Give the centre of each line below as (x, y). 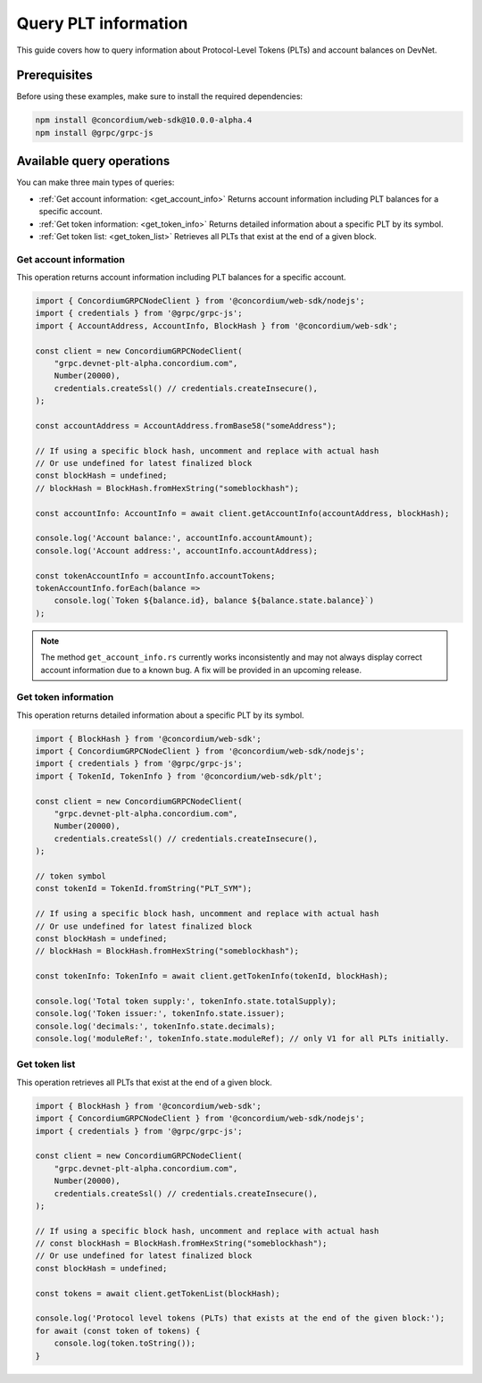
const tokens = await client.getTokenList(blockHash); (158, 1293)
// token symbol (71, 876)
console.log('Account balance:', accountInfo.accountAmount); (174, 538)
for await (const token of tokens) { (118, 1331)
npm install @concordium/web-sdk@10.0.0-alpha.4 (144, 120)
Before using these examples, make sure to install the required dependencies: (160, 96)
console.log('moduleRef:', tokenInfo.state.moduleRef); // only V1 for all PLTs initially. (242, 1039)
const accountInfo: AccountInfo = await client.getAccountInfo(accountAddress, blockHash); (242, 513)
